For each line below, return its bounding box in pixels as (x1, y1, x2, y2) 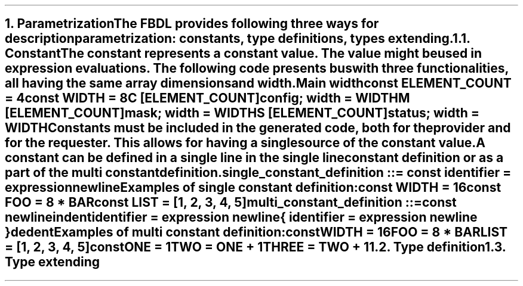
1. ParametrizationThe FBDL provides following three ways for (5, 16, 379, 32)
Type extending (5, 254, 100, 270)
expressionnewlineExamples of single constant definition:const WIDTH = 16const (5, 180, 502, 195)
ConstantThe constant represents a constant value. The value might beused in (5, 46, 482, 61)
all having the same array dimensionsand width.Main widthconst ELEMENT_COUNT (5, 76, 512, 91)
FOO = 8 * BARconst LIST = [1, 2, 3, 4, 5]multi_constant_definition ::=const (5, 195, 457, 210)
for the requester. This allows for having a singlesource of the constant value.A (5, 135, 485, 151)
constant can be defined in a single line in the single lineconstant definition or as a (5, 150, 504, 166)
